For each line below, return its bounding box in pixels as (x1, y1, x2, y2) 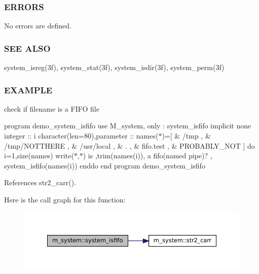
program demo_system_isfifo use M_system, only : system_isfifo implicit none (4, 120, 251, 131)
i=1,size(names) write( (4, 150, 74, 161)
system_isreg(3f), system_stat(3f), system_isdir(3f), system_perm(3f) (4, 62, 225, 73)
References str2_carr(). (4, 177, 77, 188)
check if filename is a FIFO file (4, 103, 99, 114)
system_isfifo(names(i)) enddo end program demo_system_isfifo (4, 160, 205, 170)
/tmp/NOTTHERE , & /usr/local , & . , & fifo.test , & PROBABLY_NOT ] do (4, 140, 255, 151)
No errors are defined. (4, 20, 71, 31)
